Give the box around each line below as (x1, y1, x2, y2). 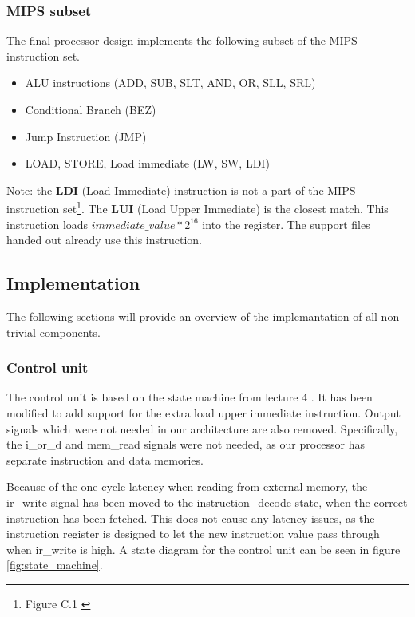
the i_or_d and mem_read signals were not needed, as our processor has (6, 436, 366, 453)
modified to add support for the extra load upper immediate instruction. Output (6, 405, 401, 421)
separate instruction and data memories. (6, 451, 204, 468)
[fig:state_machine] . (6, 556, 103, 573)
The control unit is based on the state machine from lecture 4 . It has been (6, 389, 373, 405)
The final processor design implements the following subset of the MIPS (6, 32, 358, 49)
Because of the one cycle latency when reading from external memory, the (6, 478, 368, 495)
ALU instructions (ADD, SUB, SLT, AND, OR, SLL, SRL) (25, 74, 316, 91)
